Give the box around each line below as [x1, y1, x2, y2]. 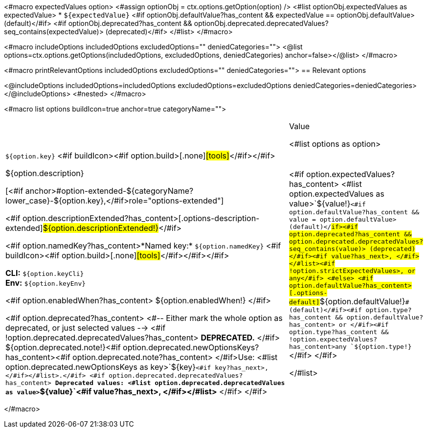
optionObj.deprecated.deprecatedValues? [194, 19, 329, 27]
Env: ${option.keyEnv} [5, 278, 86, 288]
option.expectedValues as [289, 189, 384, 199]
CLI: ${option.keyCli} [5, 268, 84, 278]
